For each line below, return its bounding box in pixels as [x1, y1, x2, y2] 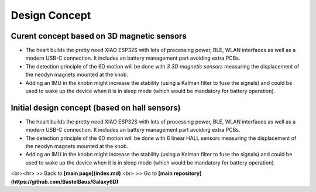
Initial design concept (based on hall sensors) [11, 102, 181, 112]
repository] [173, 170, 202, 177]
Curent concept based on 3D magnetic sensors [11, 31, 187, 41]
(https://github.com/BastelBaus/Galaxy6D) [11, 178, 119, 185]
